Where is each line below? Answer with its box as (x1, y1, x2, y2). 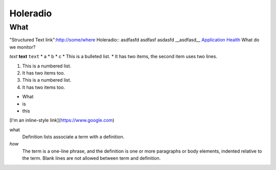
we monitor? (9, 44, 36, 50)
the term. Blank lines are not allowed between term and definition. (22, 155, 161, 161)
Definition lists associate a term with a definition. (22, 134, 125, 140)
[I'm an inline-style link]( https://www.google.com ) (9, 117, 114, 124)
